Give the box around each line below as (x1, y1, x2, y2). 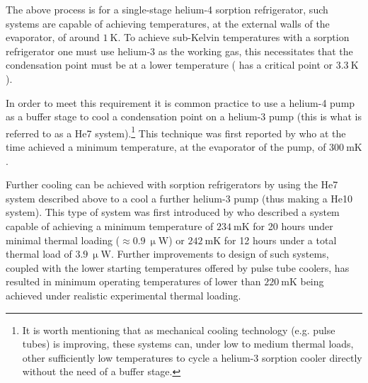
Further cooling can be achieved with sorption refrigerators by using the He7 (6, 177, 338, 192)
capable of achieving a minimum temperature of (6, 218, 214, 233)
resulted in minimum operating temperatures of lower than (6, 274, 261, 289)
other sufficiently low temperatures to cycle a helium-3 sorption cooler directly (22, 350, 362, 365)
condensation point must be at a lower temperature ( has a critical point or (6, 57, 333, 72)
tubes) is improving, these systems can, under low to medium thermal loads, (22, 336, 354, 351)
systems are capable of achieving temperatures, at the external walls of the (6, 16, 330, 30)
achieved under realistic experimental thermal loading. (6, 287, 241, 302)
